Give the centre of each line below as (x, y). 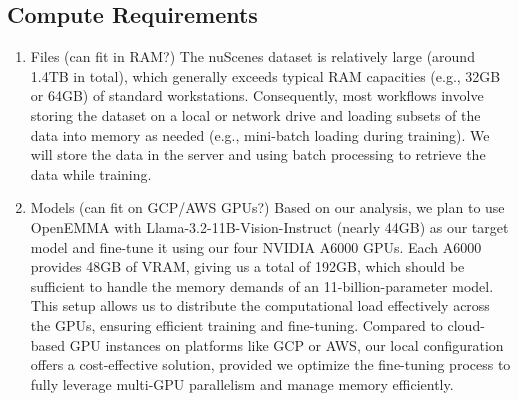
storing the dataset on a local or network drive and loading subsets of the (255, 114)
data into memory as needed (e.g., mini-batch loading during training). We (260, 134)
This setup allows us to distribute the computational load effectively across (260, 305)
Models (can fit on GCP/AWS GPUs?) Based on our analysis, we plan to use (267, 207)
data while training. (91, 173)
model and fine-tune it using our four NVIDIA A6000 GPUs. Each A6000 (256, 246)
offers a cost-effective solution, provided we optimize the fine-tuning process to (270, 364)
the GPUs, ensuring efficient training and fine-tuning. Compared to (236, 324)
